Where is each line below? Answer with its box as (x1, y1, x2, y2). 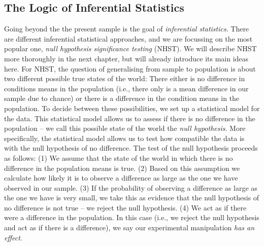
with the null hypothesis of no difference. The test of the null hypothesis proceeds (4, 143, 258, 153)
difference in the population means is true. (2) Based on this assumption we (4, 162, 240, 173)
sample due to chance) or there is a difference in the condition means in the (4, 93, 240, 103)
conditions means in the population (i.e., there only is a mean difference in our (4, 83, 249, 93)
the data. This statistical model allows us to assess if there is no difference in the (4, 113, 255, 123)
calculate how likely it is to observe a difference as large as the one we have (4, 172, 238, 183)
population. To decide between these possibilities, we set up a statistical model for (4, 102, 260, 113)
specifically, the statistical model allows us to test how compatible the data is (4, 132, 245, 143)
